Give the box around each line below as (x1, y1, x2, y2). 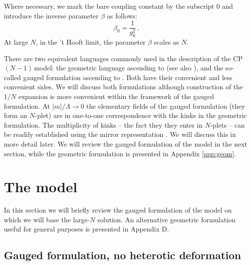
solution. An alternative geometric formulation (97, 214, 236, 224)
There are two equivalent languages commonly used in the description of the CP (4, 53, 243, 63)
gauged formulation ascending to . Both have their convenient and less (23, 72, 233, 82)
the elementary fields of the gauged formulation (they (86, 100, 245, 111)
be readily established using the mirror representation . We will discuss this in (4, 129, 236, 139)
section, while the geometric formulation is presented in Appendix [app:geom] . (4, 148, 236, 158)
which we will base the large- (4, 214, 90, 224)
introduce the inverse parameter (4, 10, 99, 20)
